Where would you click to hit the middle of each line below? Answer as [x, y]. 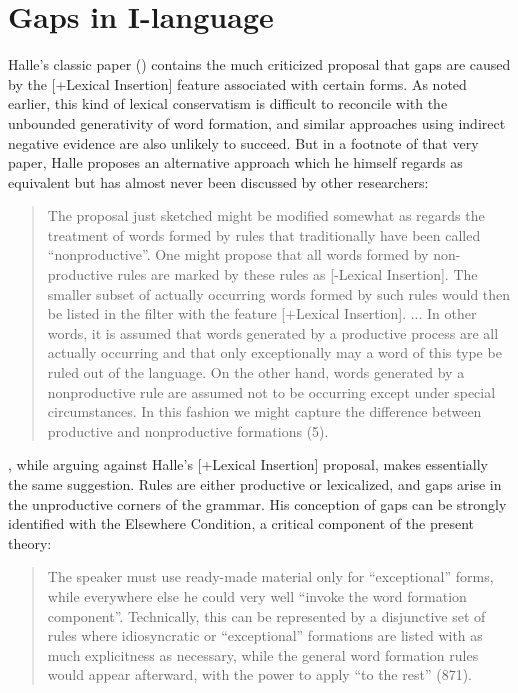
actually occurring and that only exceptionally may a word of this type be [274, 352]
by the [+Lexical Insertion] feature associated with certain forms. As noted [237, 83]
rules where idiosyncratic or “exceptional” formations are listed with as [265, 635]
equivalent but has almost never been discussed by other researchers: [218, 181]
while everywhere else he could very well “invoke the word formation [257, 595]
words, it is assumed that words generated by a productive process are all [273, 332]
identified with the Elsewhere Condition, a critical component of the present [241, 523]
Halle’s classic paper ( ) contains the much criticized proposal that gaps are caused [259, 64]
